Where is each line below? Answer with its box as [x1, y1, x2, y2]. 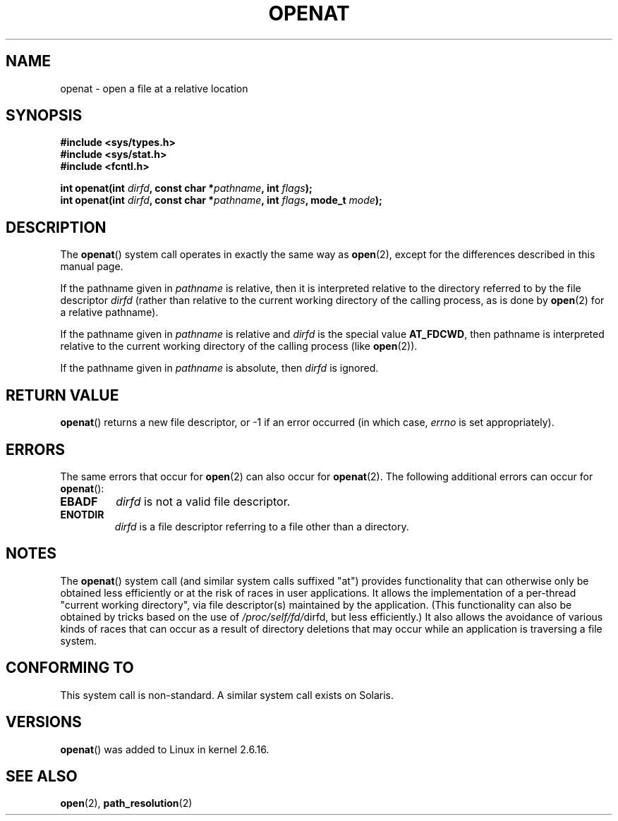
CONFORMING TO [6, 659, 134, 677]
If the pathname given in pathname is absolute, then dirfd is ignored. [60, 362, 379, 375]
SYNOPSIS [6, 107, 83, 125]
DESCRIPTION [6, 218, 107, 236]
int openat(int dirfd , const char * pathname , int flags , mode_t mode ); [60, 194, 382, 207]
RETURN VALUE [6, 386, 119, 404]
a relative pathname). [60, 306, 159, 319]
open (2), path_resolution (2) [60, 797, 193, 810]
